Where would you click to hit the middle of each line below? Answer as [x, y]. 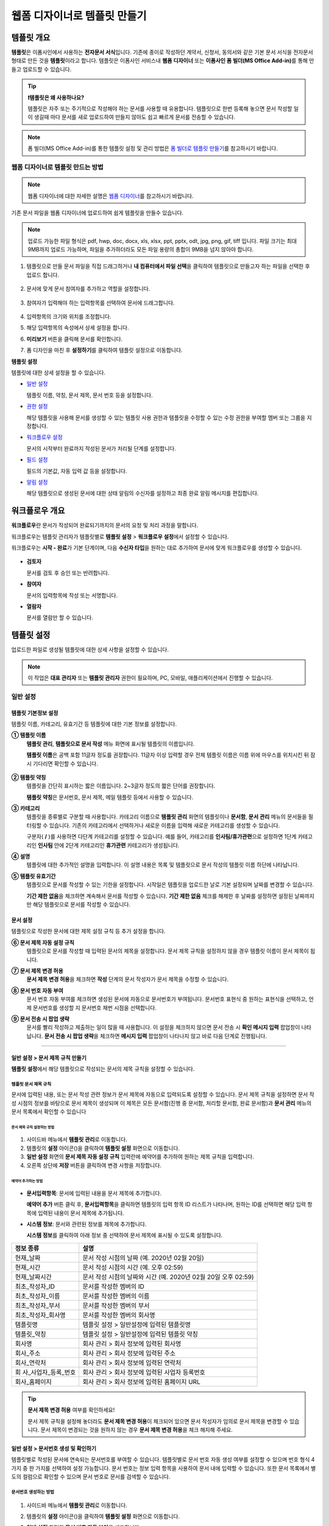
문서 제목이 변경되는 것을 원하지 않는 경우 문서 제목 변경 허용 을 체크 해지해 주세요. [136, 1430]
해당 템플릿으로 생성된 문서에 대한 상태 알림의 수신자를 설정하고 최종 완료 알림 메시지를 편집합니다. [143, 493]
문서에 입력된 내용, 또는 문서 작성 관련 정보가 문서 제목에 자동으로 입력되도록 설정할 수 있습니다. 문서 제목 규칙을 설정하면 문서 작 [163, 1094]
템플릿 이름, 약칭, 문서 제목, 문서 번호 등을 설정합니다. [90, 395]
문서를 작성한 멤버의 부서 [116, 1305]
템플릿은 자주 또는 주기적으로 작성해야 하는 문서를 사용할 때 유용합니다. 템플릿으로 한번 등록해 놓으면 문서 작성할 [160, 109]
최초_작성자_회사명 [41, 1315]
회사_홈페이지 [33, 1381]
